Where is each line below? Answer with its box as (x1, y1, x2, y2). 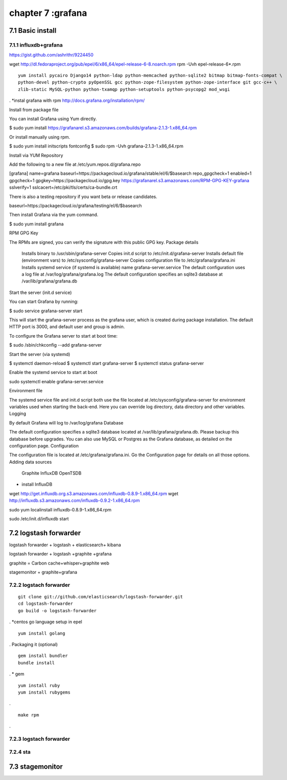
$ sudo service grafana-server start (9, 308, 82, 314)
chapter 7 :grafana (9, 7, 87, 18)
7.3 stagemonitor (9, 763, 63, 771)
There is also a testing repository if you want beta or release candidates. (9, 194, 157, 200)
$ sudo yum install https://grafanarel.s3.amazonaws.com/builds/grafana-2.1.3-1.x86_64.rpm (9, 125, 197, 131)
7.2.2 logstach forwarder (9, 581, 71, 588)
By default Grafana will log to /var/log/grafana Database (9, 420, 124, 425)
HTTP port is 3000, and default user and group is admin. (9, 324, 125, 330)
